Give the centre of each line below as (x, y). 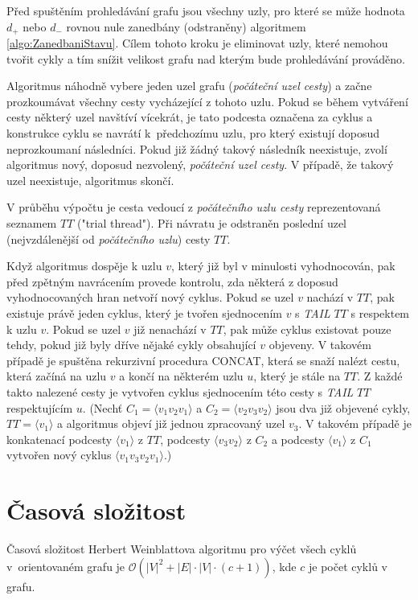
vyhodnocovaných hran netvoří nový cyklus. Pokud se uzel (150, 297)
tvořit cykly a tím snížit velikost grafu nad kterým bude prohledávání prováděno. (206, 58)
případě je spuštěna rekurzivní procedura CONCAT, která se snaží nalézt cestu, (203, 360)
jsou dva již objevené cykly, (343, 407)
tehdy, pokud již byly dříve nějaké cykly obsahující (131, 345)
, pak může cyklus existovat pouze (307, 329)
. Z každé (380, 376)
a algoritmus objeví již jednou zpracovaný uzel (171, 423)
